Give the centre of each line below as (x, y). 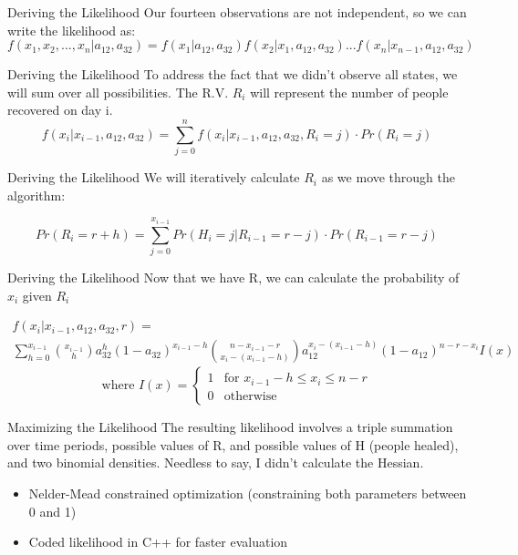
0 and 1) (52, 511)
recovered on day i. (60, 110)
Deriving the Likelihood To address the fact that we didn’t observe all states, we (233, 74)
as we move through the (388, 177)
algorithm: (36, 195)
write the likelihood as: (72, 30)
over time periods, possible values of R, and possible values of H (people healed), (233, 444)
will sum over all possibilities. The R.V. (118, 92)
